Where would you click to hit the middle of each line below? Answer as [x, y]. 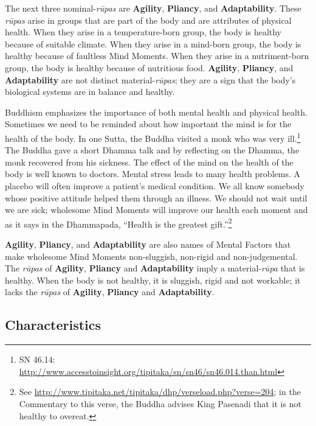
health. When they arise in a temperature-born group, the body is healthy [143, 32]
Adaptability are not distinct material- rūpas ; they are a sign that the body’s [150, 79]
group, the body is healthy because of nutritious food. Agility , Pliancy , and [149, 67]
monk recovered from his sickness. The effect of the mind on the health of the [149, 162]
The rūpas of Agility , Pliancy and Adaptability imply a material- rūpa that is [155, 268]
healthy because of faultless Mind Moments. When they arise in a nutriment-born [157, 56]
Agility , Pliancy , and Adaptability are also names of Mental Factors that [148, 244]
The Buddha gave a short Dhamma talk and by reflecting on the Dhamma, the [152, 150]
